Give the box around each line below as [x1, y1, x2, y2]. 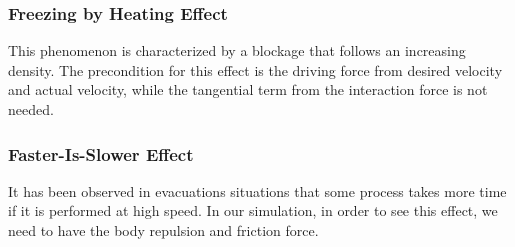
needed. [8, 99, 54, 119]
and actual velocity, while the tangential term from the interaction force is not [8, 79, 488, 100]
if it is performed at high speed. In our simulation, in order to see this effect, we [8, 200, 498, 221]
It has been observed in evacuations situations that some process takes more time [8, 180, 507, 201]
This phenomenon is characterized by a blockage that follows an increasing [8, 40, 466, 61]
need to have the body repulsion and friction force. [8, 220, 319, 240]
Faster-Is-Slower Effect [8, 141, 194, 166]
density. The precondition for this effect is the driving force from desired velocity [8, 59, 503, 80]
